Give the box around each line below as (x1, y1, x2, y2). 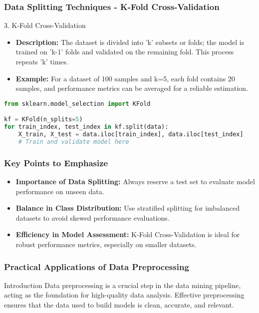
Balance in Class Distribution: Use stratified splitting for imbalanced (15, 203, 240, 213)
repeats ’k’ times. (15, 56, 68, 66)
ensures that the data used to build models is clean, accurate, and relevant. (4, 300, 234, 310)
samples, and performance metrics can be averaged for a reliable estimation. (15, 83, 249, 93)
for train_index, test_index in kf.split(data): (4, 123, 169, 131)
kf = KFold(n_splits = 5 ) (4, 116, 83, 123)
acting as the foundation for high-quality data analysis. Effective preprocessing (4, 290, 245, 300)
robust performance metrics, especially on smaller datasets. (15, 239, 197, 249)
